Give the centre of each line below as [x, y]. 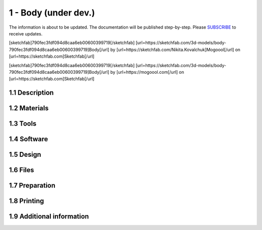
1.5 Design [25, 155]
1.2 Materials [29, 108]
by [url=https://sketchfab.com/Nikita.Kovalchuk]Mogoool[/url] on [175, 49]
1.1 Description [31, 93]
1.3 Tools [23, 124]
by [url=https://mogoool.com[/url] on [147, 72]
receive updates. [26, 33]
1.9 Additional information [49, 217]
